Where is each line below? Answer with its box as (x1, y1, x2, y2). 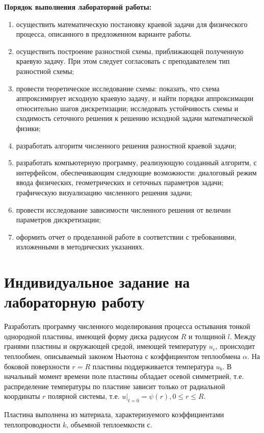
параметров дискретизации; (16, 214, 101, 225)
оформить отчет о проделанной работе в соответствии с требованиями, (16, 231, 236, 242)
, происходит (215, 341, 255, 351)
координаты (4, 391, 40, 401)
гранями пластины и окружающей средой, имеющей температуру (4, 341, 207, 351)
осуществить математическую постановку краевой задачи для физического (16, 18, 248, 29)
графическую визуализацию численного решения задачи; (16, 187, 192, 197)
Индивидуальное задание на (4, 271, 190, 292)
